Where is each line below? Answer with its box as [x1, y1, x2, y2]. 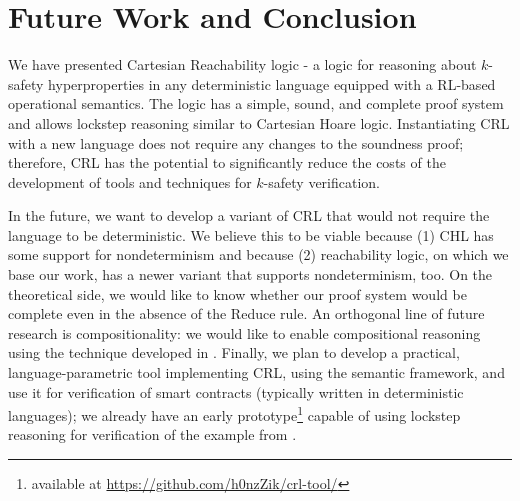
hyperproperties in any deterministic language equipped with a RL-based [48, 73, 496, 94]
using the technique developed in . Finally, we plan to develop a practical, [8, 342, 460, 363]
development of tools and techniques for [8, 171, 252, 192]
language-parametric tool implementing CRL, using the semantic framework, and [8, 362, 505, 383]
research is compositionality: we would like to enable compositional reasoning [8, 322, 481, 343]
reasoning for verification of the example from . [8, 424, 297, 445]
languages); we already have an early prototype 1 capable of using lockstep [8, 402, 461, 425]
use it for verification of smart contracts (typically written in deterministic [8, 381, 464, 402]
